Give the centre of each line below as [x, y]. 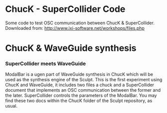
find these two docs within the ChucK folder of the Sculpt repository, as [79, 101]
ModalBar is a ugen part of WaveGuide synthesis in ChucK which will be [79, 74]
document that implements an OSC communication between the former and [83, 90]
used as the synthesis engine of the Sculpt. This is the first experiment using [84, 80]
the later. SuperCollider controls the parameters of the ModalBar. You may [81, 96]
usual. [11, 106]
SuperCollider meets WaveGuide [46, 64]
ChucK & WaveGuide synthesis [71, 48]
